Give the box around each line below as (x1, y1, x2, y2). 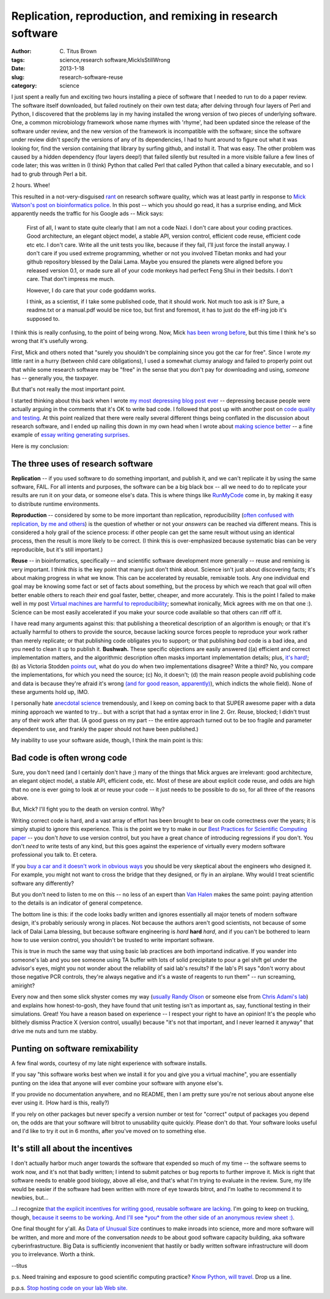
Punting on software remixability (11, 1043, 139, 1053)
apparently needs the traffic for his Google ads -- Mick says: (11, 210, 164, 217)
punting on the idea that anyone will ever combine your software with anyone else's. (11, 1079, 224, 1086)
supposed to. (26, 315, 61, 322)
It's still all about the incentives (11, 1143, 133, 1154)
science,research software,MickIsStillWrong (59, 56, 170, 64)
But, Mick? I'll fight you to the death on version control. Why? (11, 805, 165, 813)
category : (11, 81, 37, 89)
